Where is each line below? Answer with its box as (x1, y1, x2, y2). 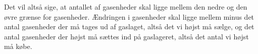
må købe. (4, 41, 32, 51)
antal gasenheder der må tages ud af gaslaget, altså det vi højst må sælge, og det (4, 21, 254, 32)
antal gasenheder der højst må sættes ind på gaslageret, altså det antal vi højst (4, 31, 249, 41)
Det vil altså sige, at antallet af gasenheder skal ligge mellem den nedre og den (4, 2, 247, 12)
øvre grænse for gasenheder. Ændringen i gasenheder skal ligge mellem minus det (4, 11, 254, 22)
